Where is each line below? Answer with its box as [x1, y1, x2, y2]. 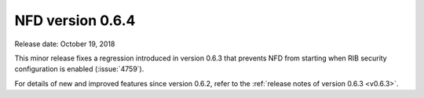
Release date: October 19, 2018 [14, 39, 115, 49]
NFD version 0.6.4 [14, 12, 136, 29]
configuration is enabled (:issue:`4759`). [14, 64, 144, 74]
